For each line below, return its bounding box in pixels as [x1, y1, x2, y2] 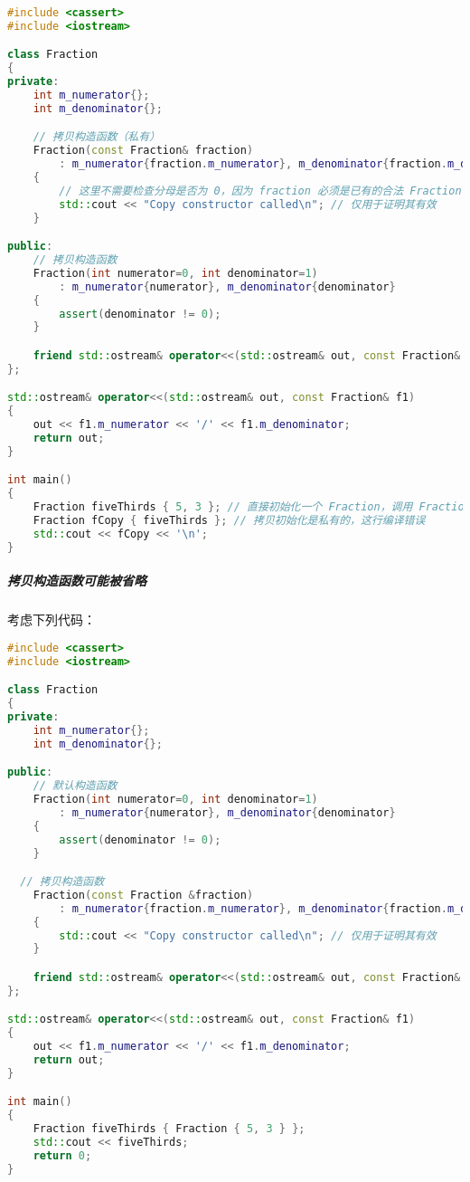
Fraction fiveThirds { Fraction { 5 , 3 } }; [33, 1122, 305, 1136]
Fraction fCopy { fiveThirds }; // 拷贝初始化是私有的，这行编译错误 [33, 514, 426, 528]
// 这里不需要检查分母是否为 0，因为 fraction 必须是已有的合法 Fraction [59, 184, 462, 197]
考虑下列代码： [7, 610, 96, 629]
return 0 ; [33, 1149, 92, 1162]
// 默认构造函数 [33, 779, 117, 793]
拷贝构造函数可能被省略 [7, 571, 146, 590]
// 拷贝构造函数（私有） [33, 130, 161, 144]
